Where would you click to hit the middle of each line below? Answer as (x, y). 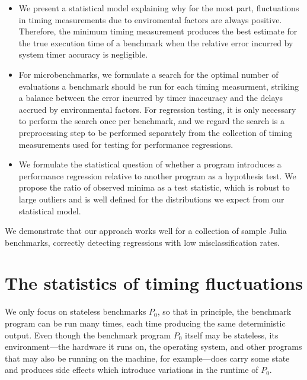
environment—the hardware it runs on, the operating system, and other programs (153, 346)
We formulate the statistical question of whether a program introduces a (150, 164)
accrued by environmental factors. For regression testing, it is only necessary (157, 109)
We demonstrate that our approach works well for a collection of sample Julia (146, 231)
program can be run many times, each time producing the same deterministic (145, 323)
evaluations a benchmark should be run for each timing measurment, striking (159, 86)
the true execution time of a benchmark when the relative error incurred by (156, 42)
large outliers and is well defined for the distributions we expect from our (151, 199)
